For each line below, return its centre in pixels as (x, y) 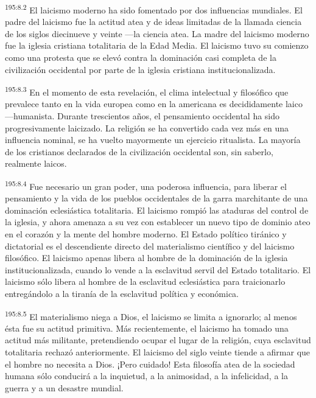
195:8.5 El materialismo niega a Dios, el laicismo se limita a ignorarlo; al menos (151, 315)
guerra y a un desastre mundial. (64, 387)
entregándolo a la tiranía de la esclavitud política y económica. (122, 294)
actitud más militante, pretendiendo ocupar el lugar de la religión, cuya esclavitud (158, 340)
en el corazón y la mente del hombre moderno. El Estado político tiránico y (146, 234)
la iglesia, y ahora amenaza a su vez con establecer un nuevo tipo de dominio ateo (158, 222)
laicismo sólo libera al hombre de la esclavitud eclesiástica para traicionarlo (145, 281)
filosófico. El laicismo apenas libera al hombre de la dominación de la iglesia (146, 258)
